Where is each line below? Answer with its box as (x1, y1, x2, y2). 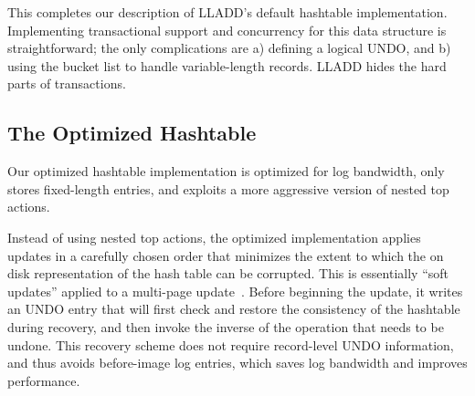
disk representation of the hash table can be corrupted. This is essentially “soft (7, 264, 449, 283)
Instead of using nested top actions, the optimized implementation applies (7, 227, 421, 246)
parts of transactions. (7, 74, 126, 93)
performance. (7, 370, 80, 390)
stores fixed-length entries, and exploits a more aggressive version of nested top (7, 179, 449, 198)
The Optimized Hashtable (7, 119, 257, 147)
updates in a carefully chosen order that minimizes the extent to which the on (7, 245, 444, 265)
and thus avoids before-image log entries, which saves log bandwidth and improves (7, 353, 468, 372)
